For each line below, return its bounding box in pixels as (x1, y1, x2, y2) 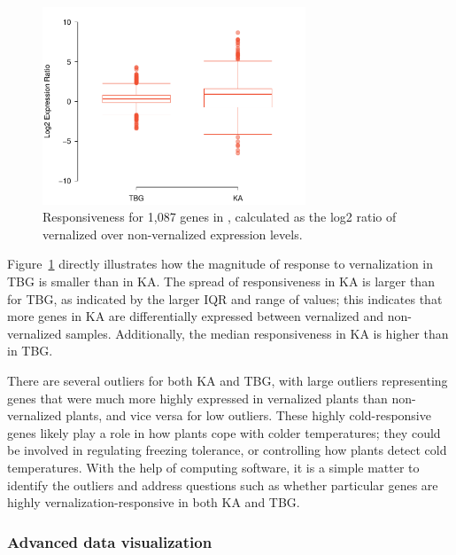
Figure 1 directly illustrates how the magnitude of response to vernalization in (7, 254, 434, 273)
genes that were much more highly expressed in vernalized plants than (7, 388, 388, 407)
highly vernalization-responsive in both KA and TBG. (7, 493, 300, 512)
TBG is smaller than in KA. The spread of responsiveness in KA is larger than (7, 271, 435, 290)
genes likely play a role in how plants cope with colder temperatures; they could (7, 423, 441, 442)
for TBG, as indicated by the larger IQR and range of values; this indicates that (7, 289, 443, 308)
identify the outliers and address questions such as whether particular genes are (7, 475, 438, 494)
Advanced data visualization (7, 530, 213, 552)
